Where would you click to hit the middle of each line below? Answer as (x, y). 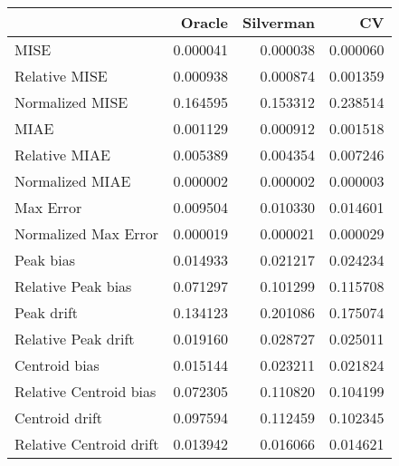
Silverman (279, 22)
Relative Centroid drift (87, 444)
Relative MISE (61, 76)
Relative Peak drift (75, 339)
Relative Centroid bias (85, 391)
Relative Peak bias (73, 286)
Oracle (204, 22)
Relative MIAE (62, 155)
